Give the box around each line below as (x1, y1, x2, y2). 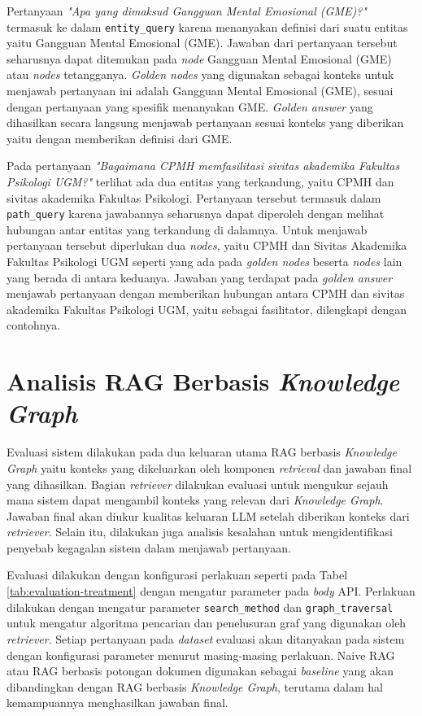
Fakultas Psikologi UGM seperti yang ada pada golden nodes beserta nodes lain (7, 253, 402, 270)
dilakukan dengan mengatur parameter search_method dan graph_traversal (7, 598, 394, 615)
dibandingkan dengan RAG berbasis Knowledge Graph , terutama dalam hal (7, 678, 383, 695)
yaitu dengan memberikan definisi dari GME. (7, 129, 233, 146)
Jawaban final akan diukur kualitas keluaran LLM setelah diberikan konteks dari (7, 507, 410, 524)
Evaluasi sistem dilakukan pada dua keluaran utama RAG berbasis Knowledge (7, 443, 397, 461)
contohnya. (7, 317, 61, 334)
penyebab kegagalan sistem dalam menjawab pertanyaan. (7, 539, 291, 556)
